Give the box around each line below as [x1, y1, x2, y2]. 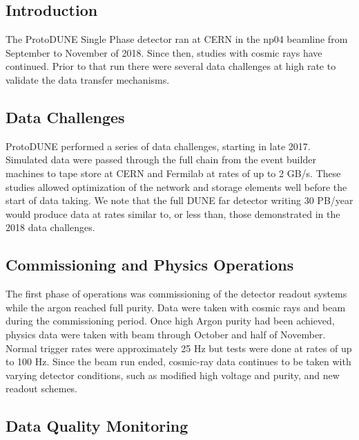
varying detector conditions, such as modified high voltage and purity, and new [6, 367, 340, 382]
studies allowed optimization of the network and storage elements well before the [6, 179, 347, 194]
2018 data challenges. [6, 220, 95, 235]
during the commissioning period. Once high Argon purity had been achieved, [6, 313, 335, 328]
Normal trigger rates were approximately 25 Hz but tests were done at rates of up [6, 340, 352, 355]
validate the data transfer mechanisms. [6, 72, 170, 86]
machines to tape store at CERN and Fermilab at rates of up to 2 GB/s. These [6, 165, 341, 180]
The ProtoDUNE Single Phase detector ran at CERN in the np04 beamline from [6, 32, 348, 46]
